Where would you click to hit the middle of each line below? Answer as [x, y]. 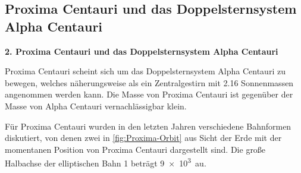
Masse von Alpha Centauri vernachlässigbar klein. [96, 106]
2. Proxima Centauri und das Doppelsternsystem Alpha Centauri [142, 51]
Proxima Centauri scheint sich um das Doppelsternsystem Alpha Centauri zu [145, 71]
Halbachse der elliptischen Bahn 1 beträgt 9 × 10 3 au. [106, 162]
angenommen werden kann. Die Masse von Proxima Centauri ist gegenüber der [149, 94]
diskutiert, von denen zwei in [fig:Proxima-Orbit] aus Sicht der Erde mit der [143, 138]
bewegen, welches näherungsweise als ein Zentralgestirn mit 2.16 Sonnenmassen [149, 82]
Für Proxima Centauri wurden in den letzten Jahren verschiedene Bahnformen [148, 126]
